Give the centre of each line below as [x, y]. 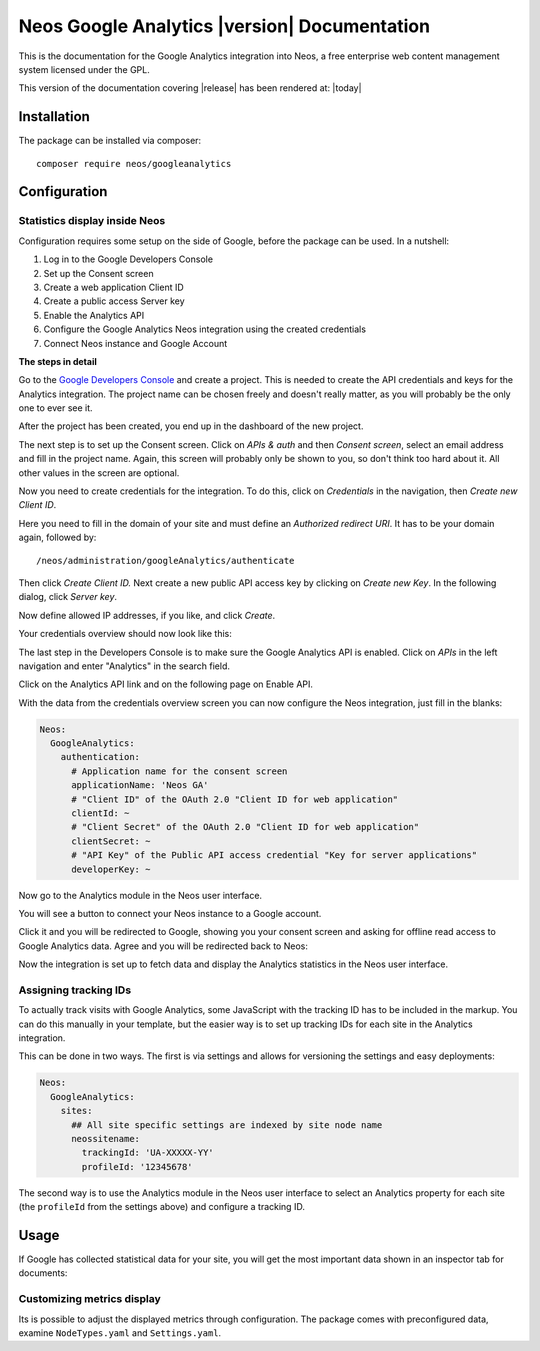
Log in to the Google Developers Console [128, 259]
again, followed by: [57, 537]
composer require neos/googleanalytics [134, 163]
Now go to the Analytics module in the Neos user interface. [140, 895]
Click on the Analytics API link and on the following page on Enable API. [166, 684]
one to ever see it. [56, 408]
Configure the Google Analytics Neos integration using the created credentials [205, 329]
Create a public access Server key [114, 301]
